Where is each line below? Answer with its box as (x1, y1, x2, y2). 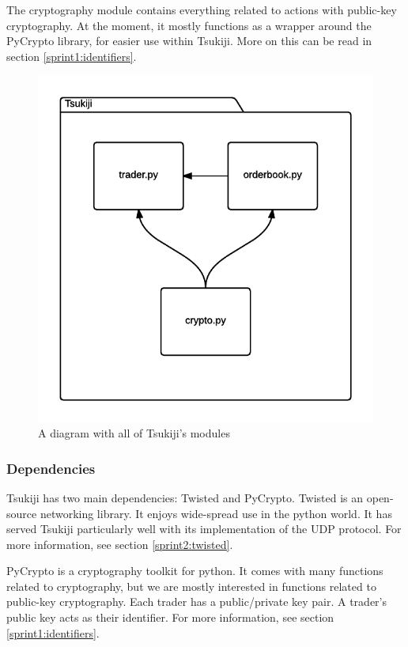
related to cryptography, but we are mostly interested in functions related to (6, 577, 376, 594)
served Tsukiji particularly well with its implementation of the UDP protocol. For (6, 520, 402, 537)
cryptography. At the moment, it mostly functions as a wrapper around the (6, 17, 372, 33)
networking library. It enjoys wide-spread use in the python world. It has (40, 505, 392, 521)
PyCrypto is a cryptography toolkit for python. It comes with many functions (6, 562, 383, 579)
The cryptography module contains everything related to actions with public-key (6, 2, 397, 17)
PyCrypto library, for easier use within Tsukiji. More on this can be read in (6, 32, 372, 49)
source (6, 505, 37, 521)
